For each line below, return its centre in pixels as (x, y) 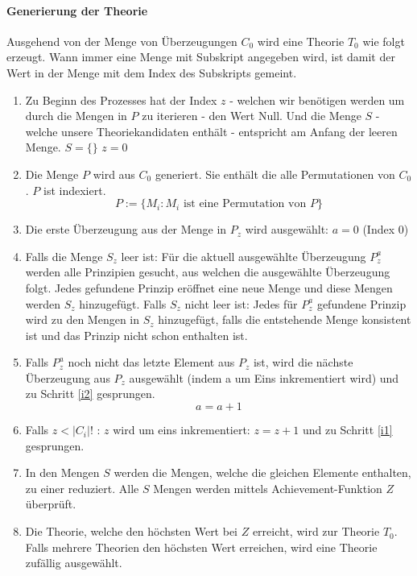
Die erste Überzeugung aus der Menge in (126, 229)
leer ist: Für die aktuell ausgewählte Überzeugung (244, 256)
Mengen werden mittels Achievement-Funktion (268, 488)
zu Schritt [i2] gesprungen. (90, 394)
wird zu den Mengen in (83, 319)
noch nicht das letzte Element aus (151, 362)
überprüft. (51, 504)
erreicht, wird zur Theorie (316, 531)
